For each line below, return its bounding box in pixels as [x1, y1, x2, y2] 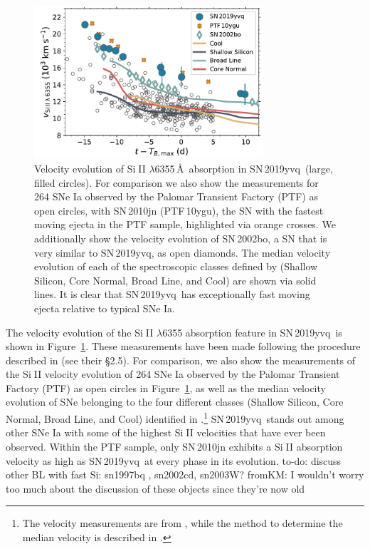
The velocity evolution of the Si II [6, 324, 154, 339]
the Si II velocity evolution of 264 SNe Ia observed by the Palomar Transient [6, 366, 340, 381]
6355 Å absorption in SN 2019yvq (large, [154, 160, 333, 175]
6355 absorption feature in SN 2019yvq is [162, 324, 342, 339]
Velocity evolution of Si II [34, 160, 146, 175]
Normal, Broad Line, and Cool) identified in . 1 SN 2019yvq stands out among [6, 409, 344, 426]
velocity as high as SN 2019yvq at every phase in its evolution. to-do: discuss [6, 453, 342, 468]
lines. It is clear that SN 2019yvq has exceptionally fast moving [34, 287, 310, 302]
